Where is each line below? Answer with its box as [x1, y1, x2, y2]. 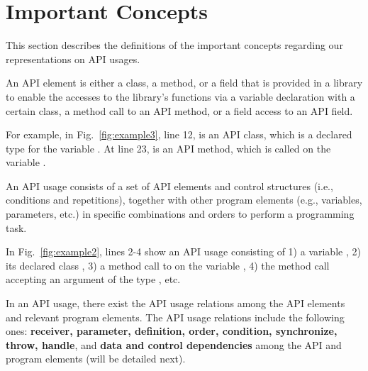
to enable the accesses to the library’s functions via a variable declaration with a [6, 89, 355, 104]
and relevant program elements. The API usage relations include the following [6, 309, 345, 324]
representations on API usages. [6, 51, 140, 66]
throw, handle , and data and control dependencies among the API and [6, 337, 342, 352]
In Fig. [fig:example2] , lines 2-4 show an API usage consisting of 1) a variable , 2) [6, 244, 361, 259]
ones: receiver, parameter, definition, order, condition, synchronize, [6, 323, 338, 338]
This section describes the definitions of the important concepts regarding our [6, 38, 343, 52]
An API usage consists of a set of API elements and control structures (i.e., [6, 178, 333, 193]
